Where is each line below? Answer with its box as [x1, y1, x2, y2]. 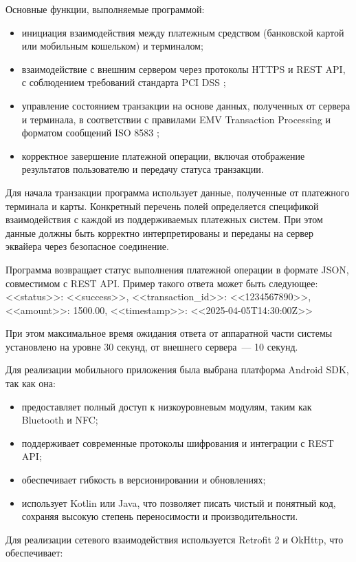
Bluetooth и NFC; [21, 413, 98, 427]
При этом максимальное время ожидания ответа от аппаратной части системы [5, 326, 333, 340]
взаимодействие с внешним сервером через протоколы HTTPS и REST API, [21, 61, 346, 76]
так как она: [5, 376, 56, 391]
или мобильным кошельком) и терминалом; [21, 39, 203, 53]
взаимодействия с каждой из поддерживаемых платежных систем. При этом [5, 212, 323, 227]
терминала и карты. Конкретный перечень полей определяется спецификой [5, 198, 319, 213]
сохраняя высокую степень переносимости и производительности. [21, 509, 298, 523]
